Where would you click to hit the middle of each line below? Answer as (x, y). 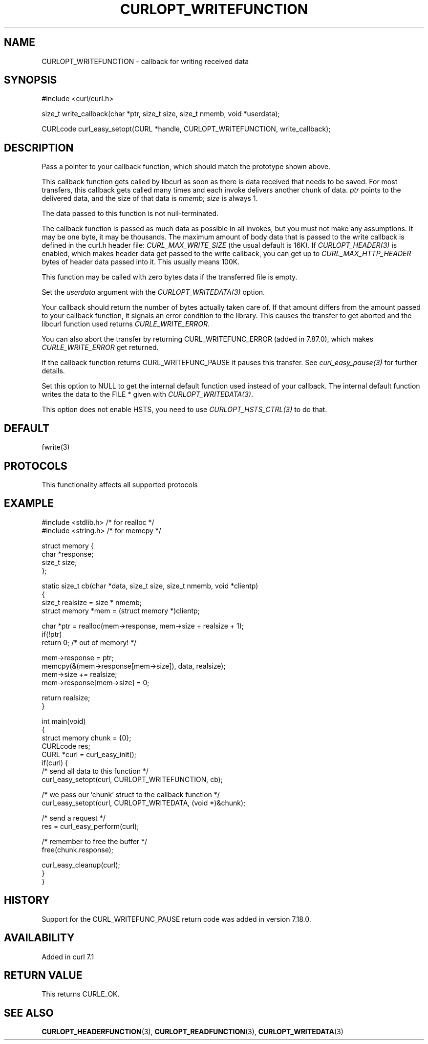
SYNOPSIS (31, 80)
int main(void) (64, 721)
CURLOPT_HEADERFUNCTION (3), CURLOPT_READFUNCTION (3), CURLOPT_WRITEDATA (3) (193, 1032)
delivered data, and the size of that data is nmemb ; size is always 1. (150, 198)
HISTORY (27, 900)
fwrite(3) (56, 447)
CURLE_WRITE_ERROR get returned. (100, 348)
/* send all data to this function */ (95, 771)
